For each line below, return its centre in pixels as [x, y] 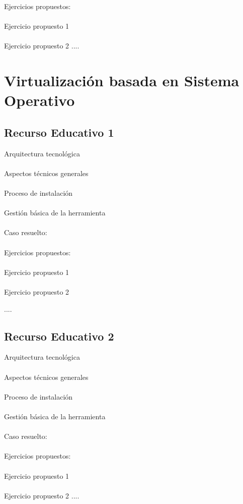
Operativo [39, 100]
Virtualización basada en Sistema [122, 80]
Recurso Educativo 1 [59, 132]
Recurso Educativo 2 [59, 336]
